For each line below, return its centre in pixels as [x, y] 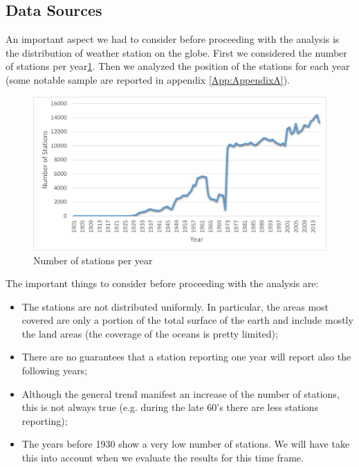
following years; [55, 370]
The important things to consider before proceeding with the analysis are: [162, 283]
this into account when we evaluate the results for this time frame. [163, 458]
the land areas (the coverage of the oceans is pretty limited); [150, 333]
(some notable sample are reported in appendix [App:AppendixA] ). [148, 79]
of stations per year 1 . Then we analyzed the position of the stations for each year [178, 66]
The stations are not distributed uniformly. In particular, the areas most [175, 306]
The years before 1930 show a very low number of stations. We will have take [186, 444]
